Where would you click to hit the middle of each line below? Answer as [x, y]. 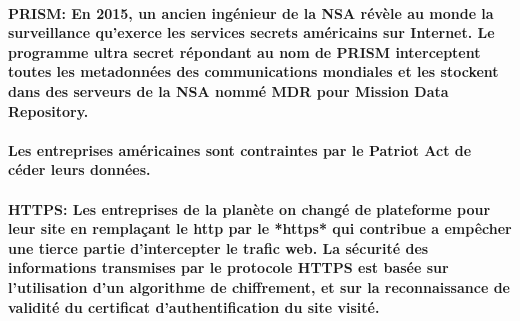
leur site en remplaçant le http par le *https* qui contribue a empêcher [260, 228]
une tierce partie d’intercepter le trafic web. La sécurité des [218, 247]
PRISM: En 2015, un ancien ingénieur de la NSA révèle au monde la [251, 12]
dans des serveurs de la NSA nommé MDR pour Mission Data [228, 90]
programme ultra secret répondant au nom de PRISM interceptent [244, 51]
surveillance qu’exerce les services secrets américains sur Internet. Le [251, 32]
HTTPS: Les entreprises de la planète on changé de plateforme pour [249, 208]
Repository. [48, 110]
